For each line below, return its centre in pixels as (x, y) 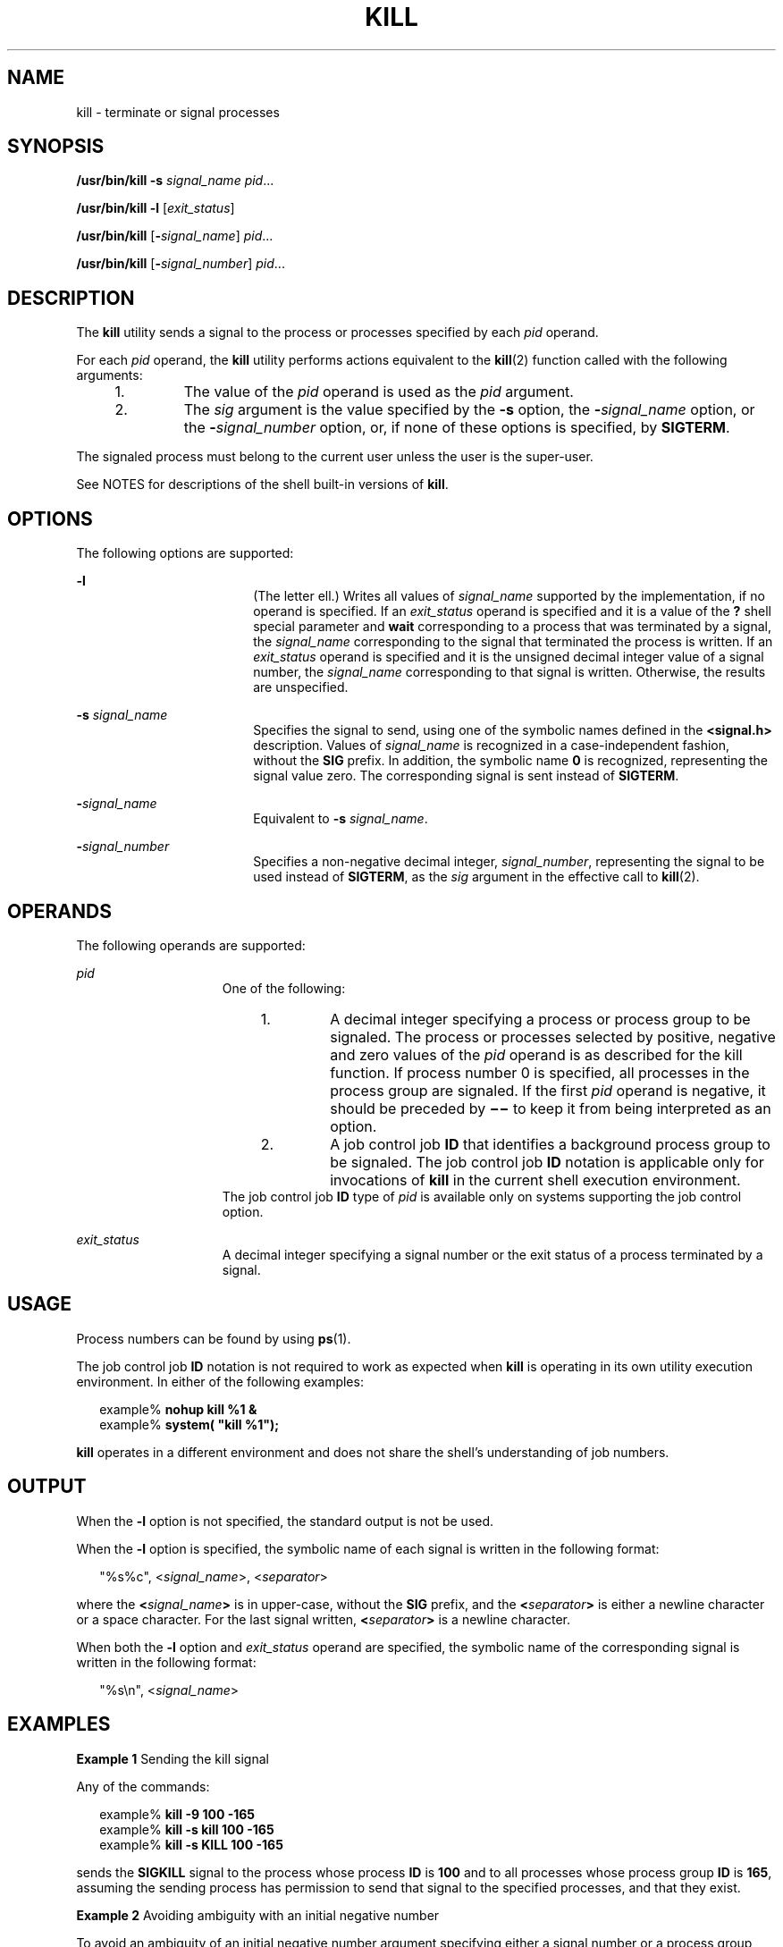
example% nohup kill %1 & (178, 1409)
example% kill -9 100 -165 (177, 1814)
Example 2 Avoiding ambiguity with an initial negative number (258, 1915)
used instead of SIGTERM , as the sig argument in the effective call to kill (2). (476, 877)
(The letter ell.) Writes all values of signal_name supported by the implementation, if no (509, 596)
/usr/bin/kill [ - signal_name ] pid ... (175, 236)
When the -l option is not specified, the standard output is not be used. (285, 1521)
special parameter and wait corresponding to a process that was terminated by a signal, (512, 627)
